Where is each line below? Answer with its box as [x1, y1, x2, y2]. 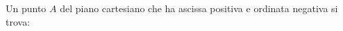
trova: [6, 14, 31, 28]
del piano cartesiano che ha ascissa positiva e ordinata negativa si [60, 1, 338, 15]
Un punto [6, 1, 47, 15]
